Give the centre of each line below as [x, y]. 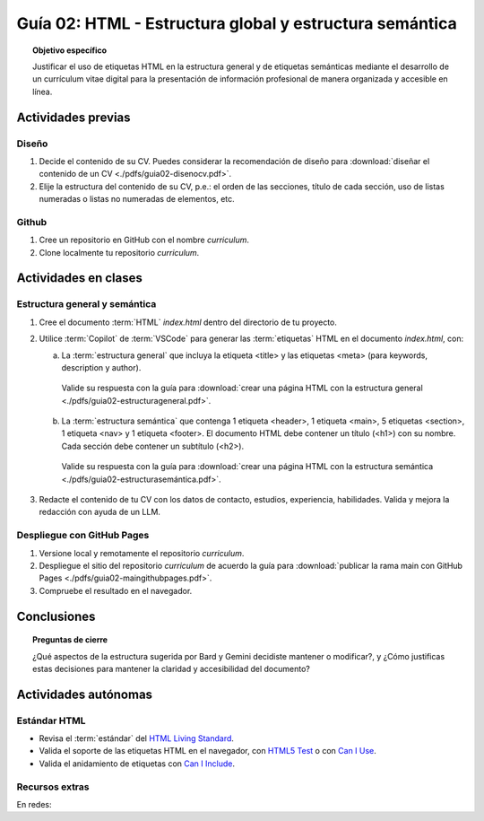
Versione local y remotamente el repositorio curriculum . [142, 553]
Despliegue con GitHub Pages [83, 536]
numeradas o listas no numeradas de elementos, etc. [137, 199]
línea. [43, 92]
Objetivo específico [70, 50]
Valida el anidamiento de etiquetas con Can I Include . [137, 764]
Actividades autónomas [84, 694]
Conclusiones [56, 616]
